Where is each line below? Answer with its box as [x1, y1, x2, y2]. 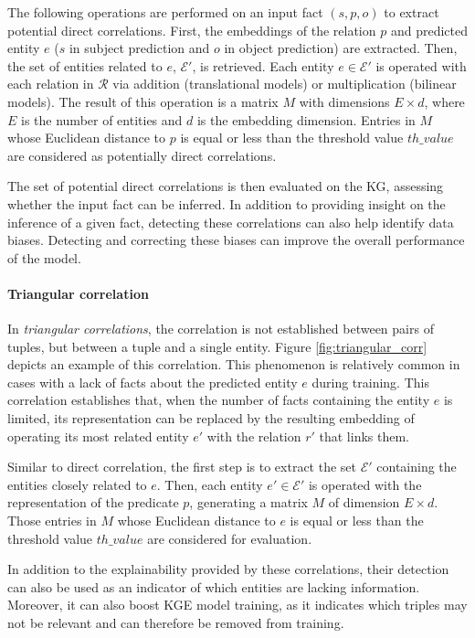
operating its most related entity [7, 426, 189, 445]
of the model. [7, 248, 81, 267]
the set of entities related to [7, 56, 163, 75]
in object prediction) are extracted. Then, [224, 38, 458, 58]
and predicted [390, 20, 468, 39]
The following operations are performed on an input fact [7, 3, 323, 21]
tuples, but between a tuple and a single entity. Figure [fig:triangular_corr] [7, 336, 427, 356]
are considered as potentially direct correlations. [7, 145, 277, 165]
